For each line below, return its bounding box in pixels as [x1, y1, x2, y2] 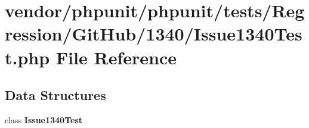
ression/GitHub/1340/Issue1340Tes [5, 21, 302, 46]
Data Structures [5, 86, 106, 104]
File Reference [55, 45, 177, 69]
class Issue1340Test [5, 113, 83, 126]
